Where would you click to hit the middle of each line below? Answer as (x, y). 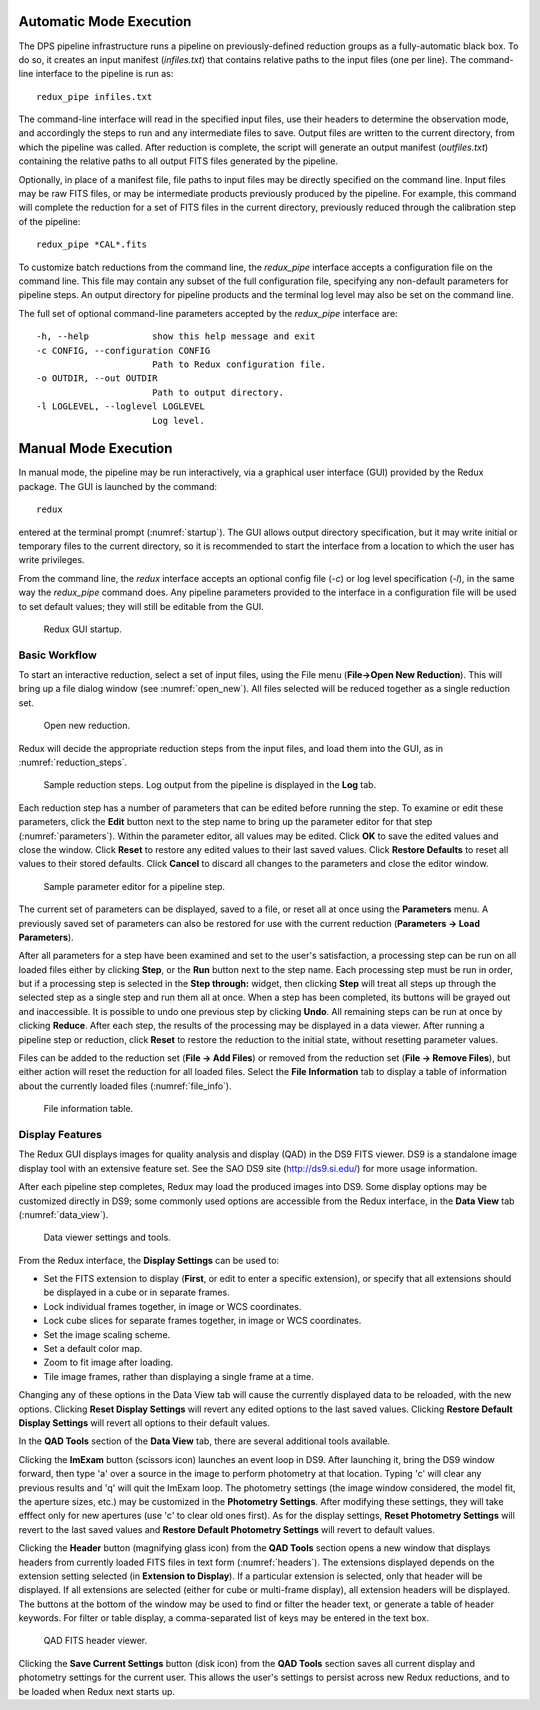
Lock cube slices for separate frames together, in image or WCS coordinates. (202, 1321)
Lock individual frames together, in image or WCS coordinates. (172, 1306)
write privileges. (51, 560)
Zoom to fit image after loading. (108, 1362)
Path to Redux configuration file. (239, 364)
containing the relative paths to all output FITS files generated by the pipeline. (178, 161)
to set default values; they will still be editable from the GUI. (141, 606)
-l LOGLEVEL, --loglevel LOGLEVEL (120, 406)
